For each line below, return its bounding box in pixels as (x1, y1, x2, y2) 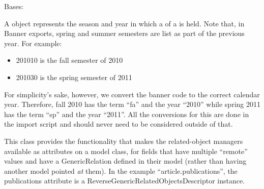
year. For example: (4, 37, 62, 48)
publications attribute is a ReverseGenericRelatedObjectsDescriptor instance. (4, 175, 245, 186)
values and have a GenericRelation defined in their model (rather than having (4, 156, 247, 166)
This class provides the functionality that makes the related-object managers (4, 135, 243, 146)
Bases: (4, 1, 24, 11)
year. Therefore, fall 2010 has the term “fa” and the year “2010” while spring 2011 (4, 99, 260, 109)
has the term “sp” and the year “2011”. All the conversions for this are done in (4, 108, 249, 119)
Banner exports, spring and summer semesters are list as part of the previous (4, 28, 245, 39)
